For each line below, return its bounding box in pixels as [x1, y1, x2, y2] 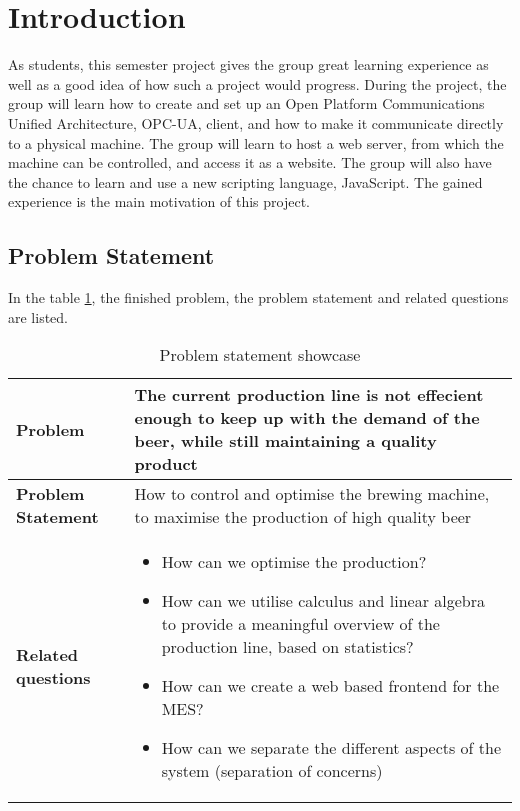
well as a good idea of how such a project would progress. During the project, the [8, 73, 507, 94]
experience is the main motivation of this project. [8, 191, 311, 212]
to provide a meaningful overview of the [161, 612, 440, 636]
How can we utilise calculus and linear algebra [161, 589, 486, 613]
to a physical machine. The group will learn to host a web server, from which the [8, 132, 504, 153]
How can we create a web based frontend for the [161, 674, 500, 698]
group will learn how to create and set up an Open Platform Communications [8, 93, 485, 114]
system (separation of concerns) [161, 759, 383, 783]
